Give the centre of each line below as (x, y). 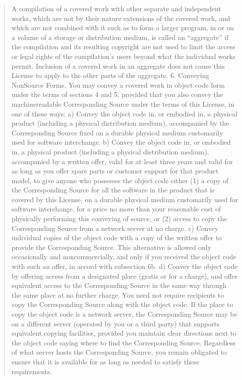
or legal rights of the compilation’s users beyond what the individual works (123, 56)
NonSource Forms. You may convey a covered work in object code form (118, 85)
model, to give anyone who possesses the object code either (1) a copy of (120, 180)
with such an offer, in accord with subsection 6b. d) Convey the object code (125, 266)
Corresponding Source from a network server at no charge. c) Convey (115, 228)
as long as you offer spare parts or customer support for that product (115, 171)
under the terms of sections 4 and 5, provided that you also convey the (117, 94)
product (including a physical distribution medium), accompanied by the (120, 123)
